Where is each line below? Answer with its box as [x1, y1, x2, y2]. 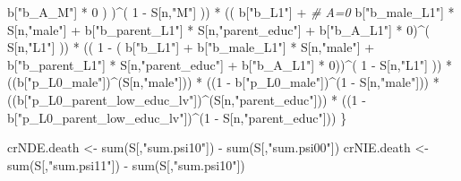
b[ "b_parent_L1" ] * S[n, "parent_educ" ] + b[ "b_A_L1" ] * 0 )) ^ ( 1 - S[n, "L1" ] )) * [7, 55, 452, 73]
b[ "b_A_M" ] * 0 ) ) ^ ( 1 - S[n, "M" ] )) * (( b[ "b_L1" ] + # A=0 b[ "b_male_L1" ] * [7, 3, 455, 21]
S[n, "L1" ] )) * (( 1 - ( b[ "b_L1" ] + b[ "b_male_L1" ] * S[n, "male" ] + [7, 38, 375, 56]
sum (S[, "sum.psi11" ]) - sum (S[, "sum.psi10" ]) [7, 155, 245, 174]
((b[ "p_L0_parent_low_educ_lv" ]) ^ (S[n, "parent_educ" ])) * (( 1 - [7, 90, 366, 108]
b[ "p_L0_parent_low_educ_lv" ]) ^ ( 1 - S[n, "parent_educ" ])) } [7, 108, 347, 126]
